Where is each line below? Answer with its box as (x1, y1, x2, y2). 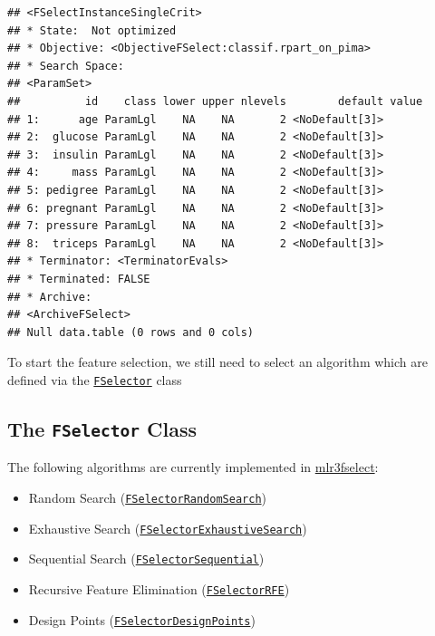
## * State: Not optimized (7, 24, 177, 37)
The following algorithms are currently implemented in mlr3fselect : (7, 458, 379, 477)
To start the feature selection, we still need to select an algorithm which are (7, 352, 428, 371)
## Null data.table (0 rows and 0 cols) (7, 325, 255, 339)
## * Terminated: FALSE (7, 272, 150, 285)
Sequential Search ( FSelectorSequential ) (28, 549, 265, 568)
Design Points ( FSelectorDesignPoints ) (28, 610, 256, 629)
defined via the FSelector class (7, 370, 182, 389)
